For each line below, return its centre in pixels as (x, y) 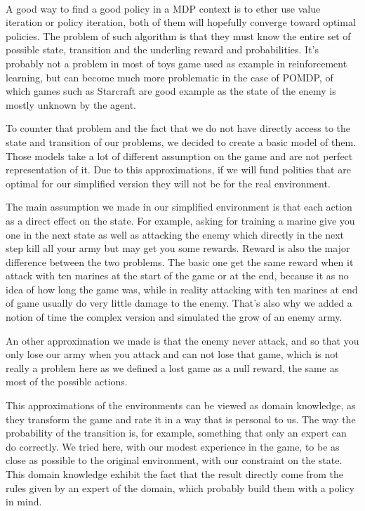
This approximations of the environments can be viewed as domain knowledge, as (181, 405)
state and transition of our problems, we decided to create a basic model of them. (181, 141)
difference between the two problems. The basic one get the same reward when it (180, 261)
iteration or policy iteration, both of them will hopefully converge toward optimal (181, 22)
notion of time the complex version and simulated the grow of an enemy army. (174, 317)
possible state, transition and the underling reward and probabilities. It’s (162, 49)
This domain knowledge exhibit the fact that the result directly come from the (174, 474)
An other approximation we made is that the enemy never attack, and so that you (182, 340)
